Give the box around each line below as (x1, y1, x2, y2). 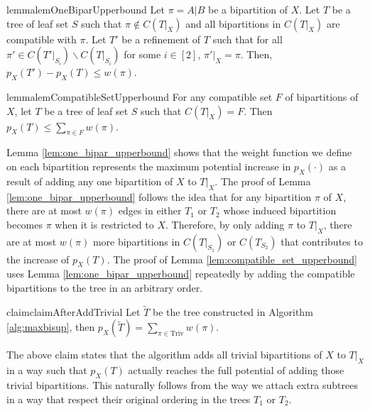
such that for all (212, 31, 283, 46)
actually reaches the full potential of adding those (128, 363, 344, 378)
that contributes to (281, 234, 363, 248)
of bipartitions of (285, 89, 359, 104)
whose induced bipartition (223, 203, 337, 218)
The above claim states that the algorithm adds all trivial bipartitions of (6, 347, 322, 362)
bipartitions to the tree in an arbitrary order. (6, 280, 203, 295)
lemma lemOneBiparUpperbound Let (6, 2, 165, 16)
